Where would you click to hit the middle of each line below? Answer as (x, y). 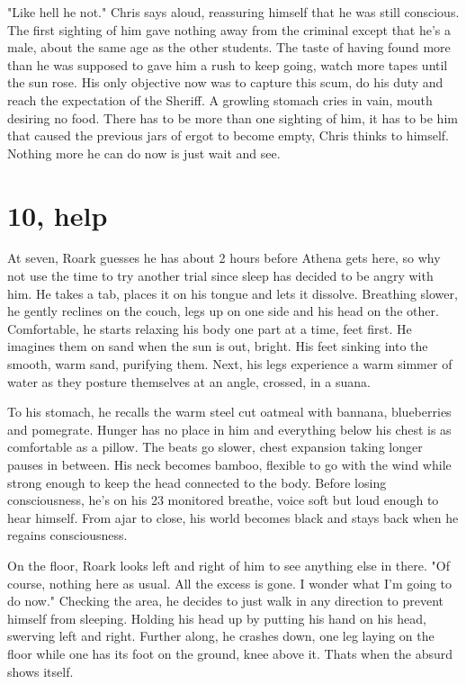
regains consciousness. (67, 535)
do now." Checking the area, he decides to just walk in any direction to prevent (225, 601)
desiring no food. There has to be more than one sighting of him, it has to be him (233, 117)
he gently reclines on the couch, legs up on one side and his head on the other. (223, 311)
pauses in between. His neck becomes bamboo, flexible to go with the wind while (229, 464)
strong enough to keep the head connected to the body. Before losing (197, 482)
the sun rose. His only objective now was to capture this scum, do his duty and (225, 82)
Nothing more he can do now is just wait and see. (144, 153)
